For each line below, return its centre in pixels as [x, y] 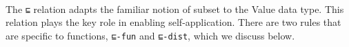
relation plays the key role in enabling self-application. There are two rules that [173, 22]
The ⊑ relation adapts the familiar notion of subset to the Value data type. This [175, 9]
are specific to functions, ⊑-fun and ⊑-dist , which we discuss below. [150, 35]
